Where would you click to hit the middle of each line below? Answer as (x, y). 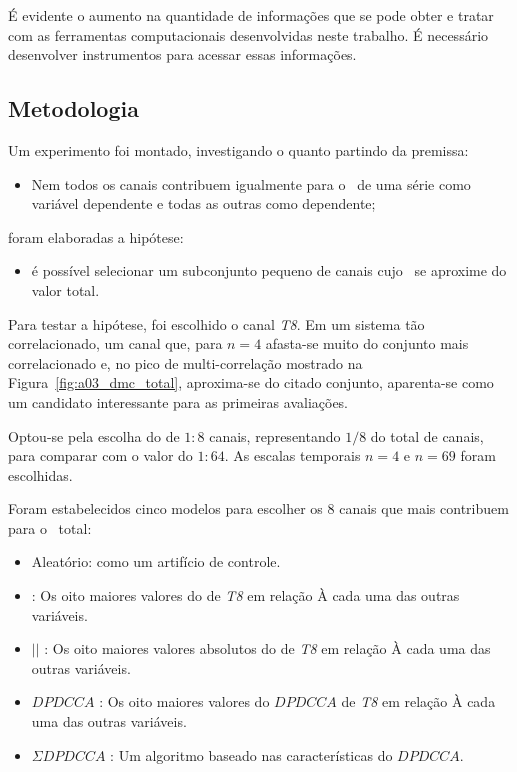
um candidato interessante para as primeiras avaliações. (178, 401)
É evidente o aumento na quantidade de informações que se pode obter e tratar (251, 15)
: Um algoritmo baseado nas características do (251, 754)
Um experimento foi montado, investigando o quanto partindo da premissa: (238, 149)
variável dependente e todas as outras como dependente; (203, 203)
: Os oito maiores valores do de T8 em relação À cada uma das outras (245, 595)
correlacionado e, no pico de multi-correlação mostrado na (185, 362)
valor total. (65, 289)
